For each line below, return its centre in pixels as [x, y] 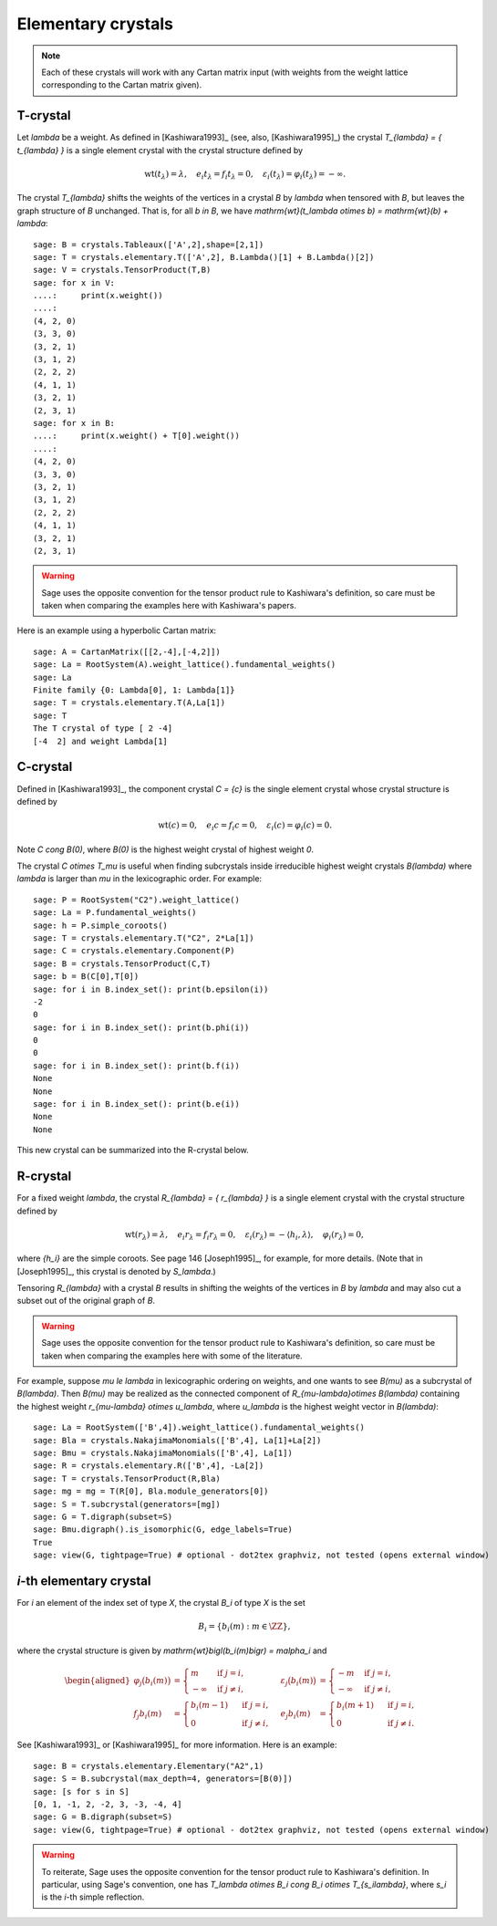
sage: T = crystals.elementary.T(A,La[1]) [129, 703]
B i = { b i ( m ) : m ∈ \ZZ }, [244, 1627]
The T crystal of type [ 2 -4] [103, 729]
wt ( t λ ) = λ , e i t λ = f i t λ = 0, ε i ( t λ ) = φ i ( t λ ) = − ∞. [245, 175]
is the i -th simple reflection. [93, 1897]
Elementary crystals [95, 24]
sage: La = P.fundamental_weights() [115, 913]
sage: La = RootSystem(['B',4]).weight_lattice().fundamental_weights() [199, 1427]
